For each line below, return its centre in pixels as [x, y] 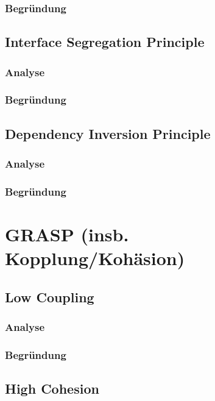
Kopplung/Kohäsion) [95, 258]
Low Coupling [50, 296]
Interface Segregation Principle [105, 42]
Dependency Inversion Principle [108, 133]
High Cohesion [52, 389]
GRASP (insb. [67, 234]
